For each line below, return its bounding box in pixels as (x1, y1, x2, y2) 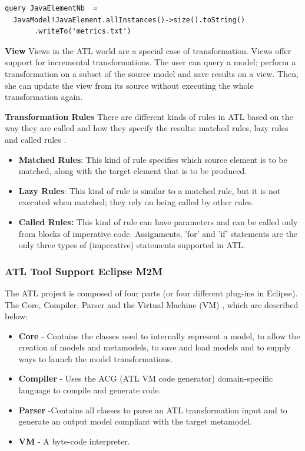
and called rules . (5, 133, 67, 145)
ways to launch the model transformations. (18, 352, 173, 365)
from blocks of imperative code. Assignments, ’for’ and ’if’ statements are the (18, 227, 297, 239)
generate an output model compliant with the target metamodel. (18, 415, 253, 427)
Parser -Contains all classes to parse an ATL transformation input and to (18, 403, 287, 416)
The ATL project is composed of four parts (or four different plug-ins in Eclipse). (5, 286, 298, 299)
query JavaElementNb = (5, 4, 98, 12)
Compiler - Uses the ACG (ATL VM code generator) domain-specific (18, 372, 273, 385)
